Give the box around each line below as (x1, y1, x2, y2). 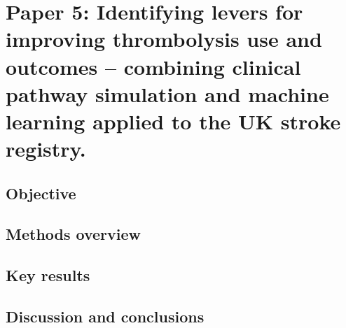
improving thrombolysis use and (6, 24, 322, 53)
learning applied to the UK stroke (6, 106, 341, 135)
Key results (6, 264, 90, 286)
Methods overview (6, 223, 141, 245)
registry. (6, 134, 86, 163)
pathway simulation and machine (6, 79, 329, 108)
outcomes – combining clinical (6, 52, 301, 80)
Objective (6, 182, 76, 204)
